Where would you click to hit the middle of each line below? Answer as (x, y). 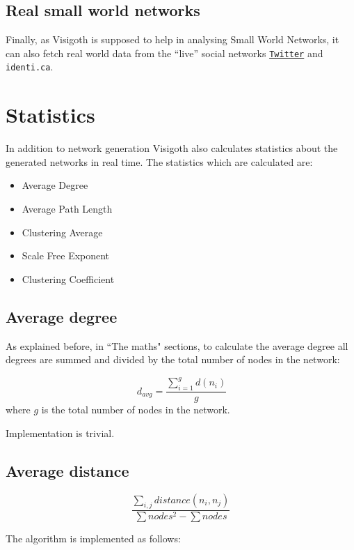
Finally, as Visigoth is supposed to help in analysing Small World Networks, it (172, 39)
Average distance (67, 470)
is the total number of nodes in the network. (136, 410)
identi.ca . (30, 67)
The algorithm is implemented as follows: (93, 538)
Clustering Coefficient (68, 278)
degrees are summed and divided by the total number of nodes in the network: (173, 359)
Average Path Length (67, 209)
